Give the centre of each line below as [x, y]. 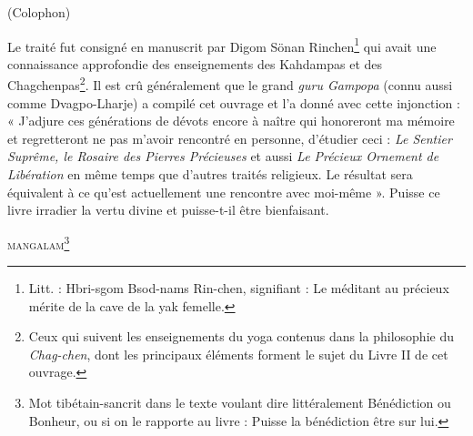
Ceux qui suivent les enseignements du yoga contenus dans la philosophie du [241, 336]
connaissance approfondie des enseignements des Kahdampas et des [195, 63]
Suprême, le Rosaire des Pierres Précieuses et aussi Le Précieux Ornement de [223, 156]
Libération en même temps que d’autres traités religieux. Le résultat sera [210, 174]
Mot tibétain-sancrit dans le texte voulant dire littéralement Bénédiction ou [240, 403]
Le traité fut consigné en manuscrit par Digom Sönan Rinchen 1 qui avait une [222, 45]
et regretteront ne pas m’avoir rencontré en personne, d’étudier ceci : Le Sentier [230, 138]
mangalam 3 [39, 242]
